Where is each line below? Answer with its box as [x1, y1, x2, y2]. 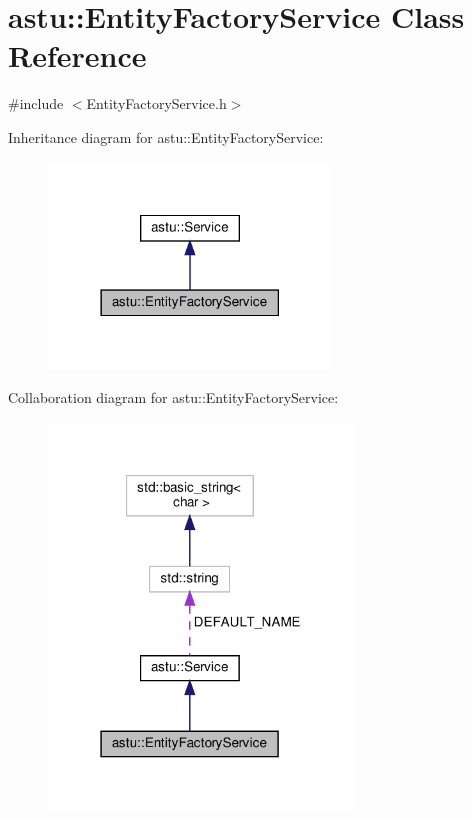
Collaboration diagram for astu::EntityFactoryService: [8, 386, 339, 407]
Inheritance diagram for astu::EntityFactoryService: [8, 126, 324, 147]
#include [8, 93, 64, 114]
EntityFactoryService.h [86, 93, 227, 114]
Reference [8, 35, 147, 76]
